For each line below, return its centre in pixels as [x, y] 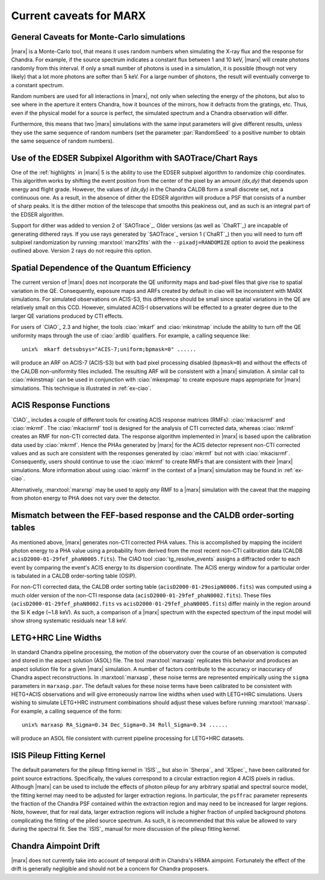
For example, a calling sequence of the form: [67, 711]
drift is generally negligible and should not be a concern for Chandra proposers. [110, 869]
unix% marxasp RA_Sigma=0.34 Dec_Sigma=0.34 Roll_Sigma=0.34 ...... [125, 725]
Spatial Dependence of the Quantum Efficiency [101, 268]
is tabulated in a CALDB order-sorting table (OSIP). [74, 576]
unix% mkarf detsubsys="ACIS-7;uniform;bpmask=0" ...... [109, 349]
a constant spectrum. [38, 85]
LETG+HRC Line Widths [56, 638]
